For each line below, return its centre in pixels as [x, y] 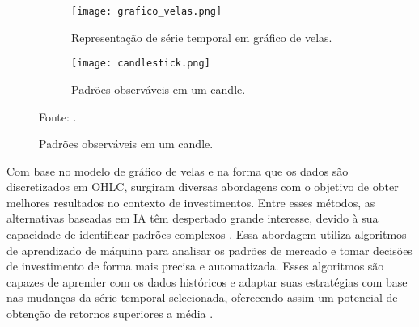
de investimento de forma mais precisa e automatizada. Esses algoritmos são [195, 266]
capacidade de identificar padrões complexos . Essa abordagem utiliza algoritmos [207, 234]
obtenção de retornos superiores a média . [110, 314]
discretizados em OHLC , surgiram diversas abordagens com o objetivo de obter [203, 187]
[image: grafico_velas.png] [147, 11]
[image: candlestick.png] [141, 64]
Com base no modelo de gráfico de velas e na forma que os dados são [178, 170]
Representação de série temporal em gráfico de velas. [202, 37]
